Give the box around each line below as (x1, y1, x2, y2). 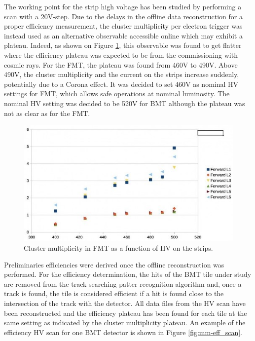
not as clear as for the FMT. (4, 108, 90, 118)
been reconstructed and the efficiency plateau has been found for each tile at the (4, 307, 247, 318)
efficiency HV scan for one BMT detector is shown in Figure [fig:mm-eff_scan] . (4, 327, 242, 337)
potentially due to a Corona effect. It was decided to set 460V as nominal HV (4, 78, 239, 89)
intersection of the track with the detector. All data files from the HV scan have (4, 298, 246, 308)
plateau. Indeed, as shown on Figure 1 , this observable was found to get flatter (4, 40, 242, 50)
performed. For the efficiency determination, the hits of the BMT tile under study (4, 269, 252, 279)
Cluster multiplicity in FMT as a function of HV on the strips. (24, 243, 213, 253)
